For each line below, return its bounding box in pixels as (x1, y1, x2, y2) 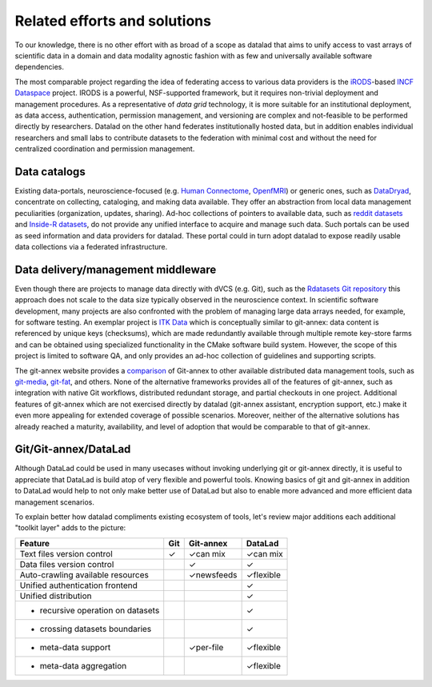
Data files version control (19, 558, 114, 569)
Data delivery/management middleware (14, 262, 217, 276)
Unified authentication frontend (19, 580, 138, 591)
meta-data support (39, 641, 111, 653)
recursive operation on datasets (39, 605, 160, 616)
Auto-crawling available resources (19, 569, 150, 580)
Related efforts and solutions (14, 12, 212, 30)
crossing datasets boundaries (39, 623, 152, 634)
